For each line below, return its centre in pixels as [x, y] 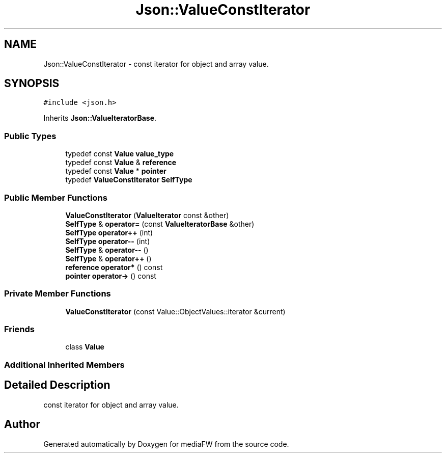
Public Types [30, 136]
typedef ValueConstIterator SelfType [129, 180]
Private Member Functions [58, 294]
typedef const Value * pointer [116, 171]
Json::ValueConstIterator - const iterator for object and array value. [156, 64]
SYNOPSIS [32, 84]
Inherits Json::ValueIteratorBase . [100, 118]
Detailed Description [57, 385]
